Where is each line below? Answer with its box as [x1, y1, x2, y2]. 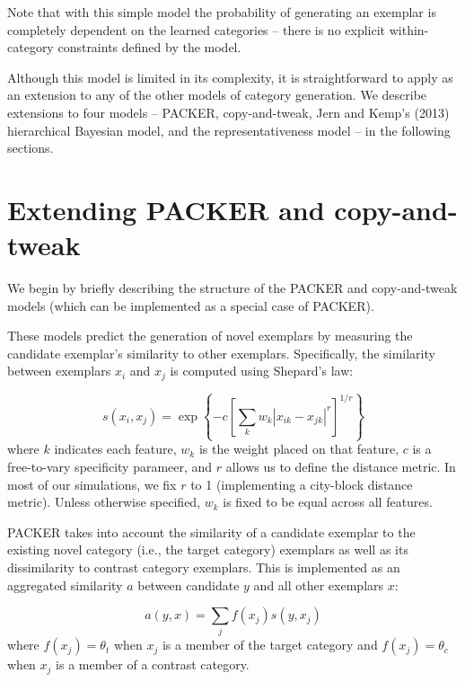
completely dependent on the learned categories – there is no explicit [7, 20, 386, 39]
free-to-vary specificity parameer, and [7, 456, 213, 475]
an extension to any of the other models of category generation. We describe [7, 85, 427, 104]
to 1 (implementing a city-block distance [190, 474, 413, 493]
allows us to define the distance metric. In [225, 456, 456, 475]
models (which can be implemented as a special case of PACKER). [7, 296, 374, 314]
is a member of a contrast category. [56, 655, 250, 674]
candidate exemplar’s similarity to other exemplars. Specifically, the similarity [7, 343, 435, 362]
